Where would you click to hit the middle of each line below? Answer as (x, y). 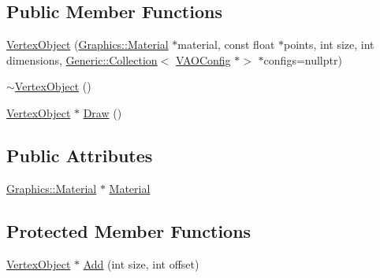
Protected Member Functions (129, 230)
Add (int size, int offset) (141, 263)
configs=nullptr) (303, 59)
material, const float (226, 44)
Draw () (102, 112)
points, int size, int (329, 44)
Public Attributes (80, 155)
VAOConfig (203, 59)
